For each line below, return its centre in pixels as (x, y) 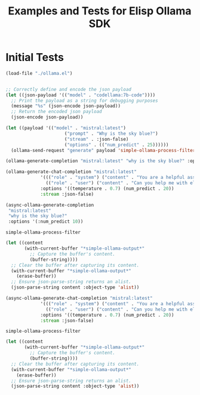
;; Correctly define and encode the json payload (69, 89)
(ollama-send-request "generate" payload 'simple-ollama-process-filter (103, 150)
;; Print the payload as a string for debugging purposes (85, 101)
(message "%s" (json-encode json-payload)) (66, 106)
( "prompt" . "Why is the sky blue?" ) (111, 133)
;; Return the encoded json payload (56, 112)
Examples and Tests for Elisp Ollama (100, 11)
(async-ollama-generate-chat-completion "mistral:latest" (79, 298)
